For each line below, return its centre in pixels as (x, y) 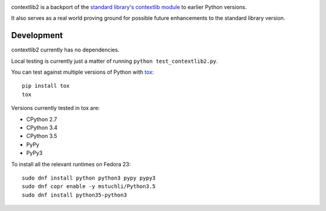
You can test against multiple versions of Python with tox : (82, 72)
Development (37, 35)
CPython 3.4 (42, 128)
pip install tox (46, 86)
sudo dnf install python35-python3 (75, 195)
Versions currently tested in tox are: (56, 108)
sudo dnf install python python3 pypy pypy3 (89, 178)
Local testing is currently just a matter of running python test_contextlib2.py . (115, 61)
